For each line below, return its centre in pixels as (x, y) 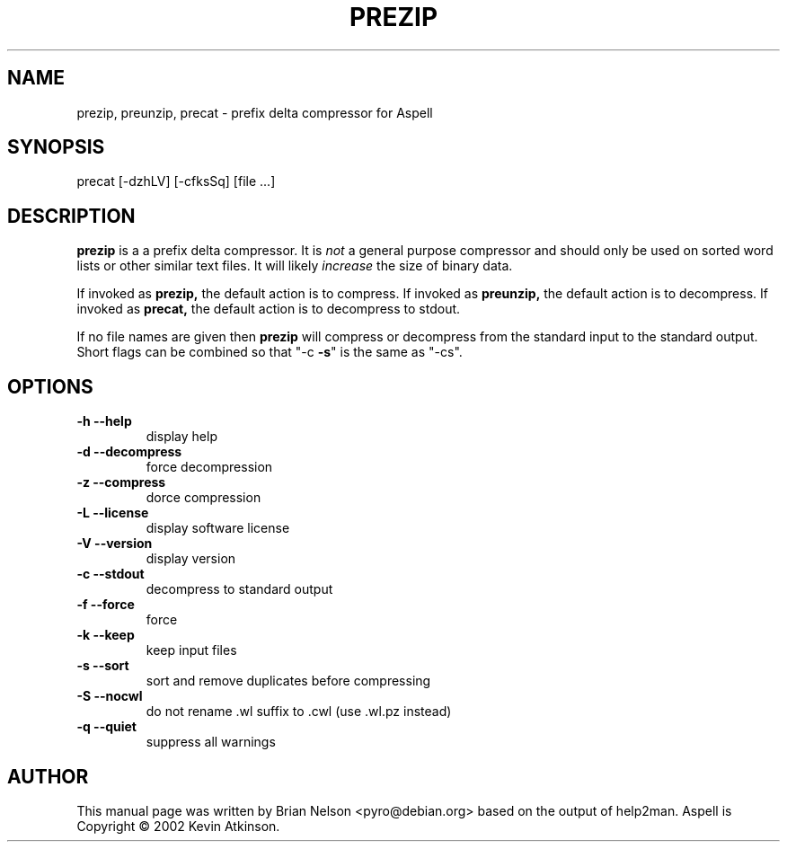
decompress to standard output (239, 589)
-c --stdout (111, 574)
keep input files (191, 650)
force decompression (209, 467)
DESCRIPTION (71, 216)
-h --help (104, 421)
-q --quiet (106, 727)
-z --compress (121, 482)
